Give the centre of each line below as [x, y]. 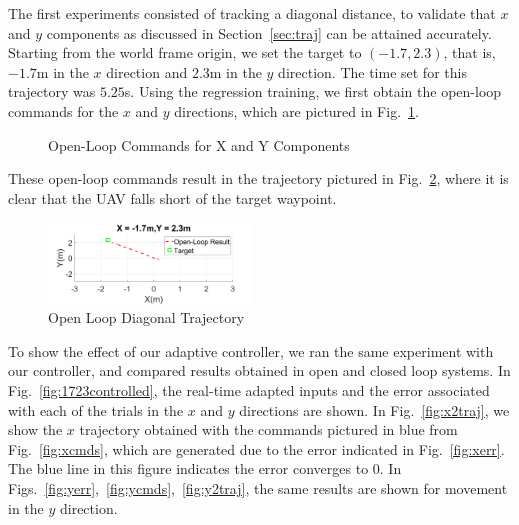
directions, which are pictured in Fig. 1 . [296, 110]
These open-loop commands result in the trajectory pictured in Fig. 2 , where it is [258, 178]
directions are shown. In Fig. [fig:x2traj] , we [374, 409]
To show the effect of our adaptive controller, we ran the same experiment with [251, 350]
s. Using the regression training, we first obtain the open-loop [313, 91]
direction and [147, 71]
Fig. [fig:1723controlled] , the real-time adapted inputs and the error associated [249, 390]
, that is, [469, 52]
